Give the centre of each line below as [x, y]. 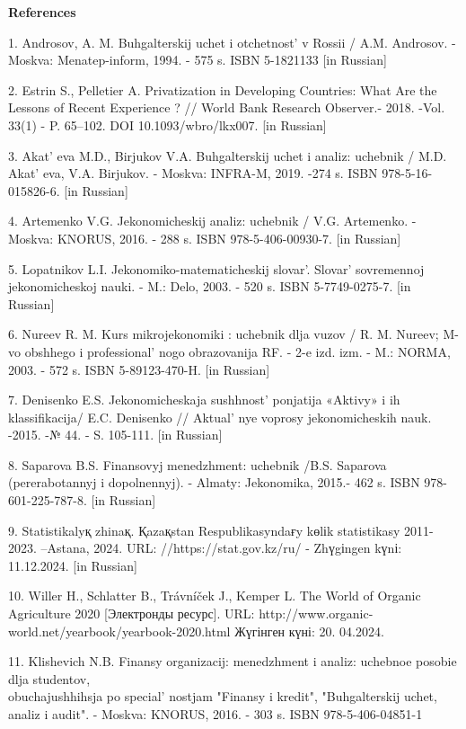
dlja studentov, [49, 678]
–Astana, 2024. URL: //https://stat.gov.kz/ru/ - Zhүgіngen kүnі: [221, 548]
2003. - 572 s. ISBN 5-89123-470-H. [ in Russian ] [139, 369]
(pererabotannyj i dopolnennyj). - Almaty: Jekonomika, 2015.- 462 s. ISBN [214, 482]
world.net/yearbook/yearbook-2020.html [119, 631]
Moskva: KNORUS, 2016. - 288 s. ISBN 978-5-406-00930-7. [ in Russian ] [205, 238]
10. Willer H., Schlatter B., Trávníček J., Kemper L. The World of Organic [215, 596]
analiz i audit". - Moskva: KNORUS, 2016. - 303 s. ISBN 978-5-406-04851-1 [215, 714]
